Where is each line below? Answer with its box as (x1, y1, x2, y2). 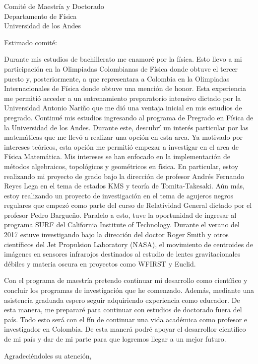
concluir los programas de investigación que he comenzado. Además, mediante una (4, 285, 254, 295)
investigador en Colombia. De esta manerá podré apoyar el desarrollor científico (4, 324, 246, 334)
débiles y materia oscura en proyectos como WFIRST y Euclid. (4, 258, 196, 269)
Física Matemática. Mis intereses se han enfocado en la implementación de (4, 151, 230, 162)
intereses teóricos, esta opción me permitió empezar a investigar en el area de (4, 141, 239, 152)
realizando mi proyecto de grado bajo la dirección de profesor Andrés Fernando (4, 171, 245, 181)
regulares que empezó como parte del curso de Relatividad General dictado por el (4, 200, 252, 210)
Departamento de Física (4, 10, 77, 21)
